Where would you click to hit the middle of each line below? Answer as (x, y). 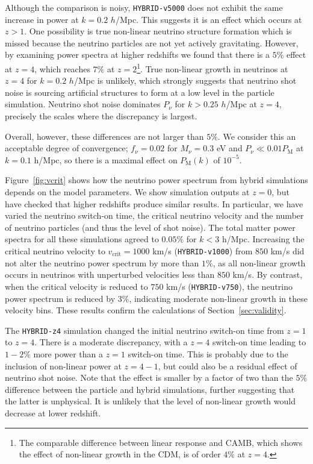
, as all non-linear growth (259, 262)
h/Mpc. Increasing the (263, 239)
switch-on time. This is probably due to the (208, 353)
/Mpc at (241, 104)
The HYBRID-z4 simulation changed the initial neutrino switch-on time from (144, 330)
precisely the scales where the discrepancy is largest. (101, 116)
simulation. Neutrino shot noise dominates (83, 104)
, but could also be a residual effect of (228, 365)
